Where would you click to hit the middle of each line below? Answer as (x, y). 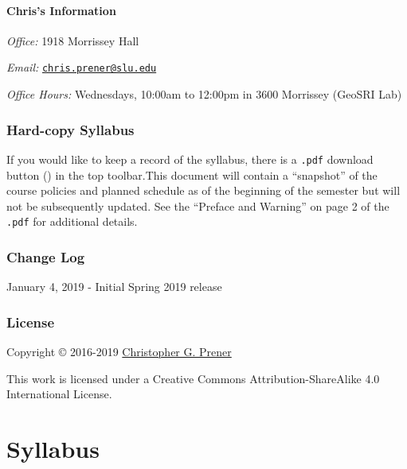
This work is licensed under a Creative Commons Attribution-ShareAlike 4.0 (193, 378)
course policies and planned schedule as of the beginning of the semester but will (203, 190)
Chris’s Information (61, 10)
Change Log (46, 256)
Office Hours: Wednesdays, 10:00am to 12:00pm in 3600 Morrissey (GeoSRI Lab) (204, 94)
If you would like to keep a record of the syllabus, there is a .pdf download (190, 159)
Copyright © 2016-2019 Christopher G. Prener (119, 351)
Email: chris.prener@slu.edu (82, 67)
